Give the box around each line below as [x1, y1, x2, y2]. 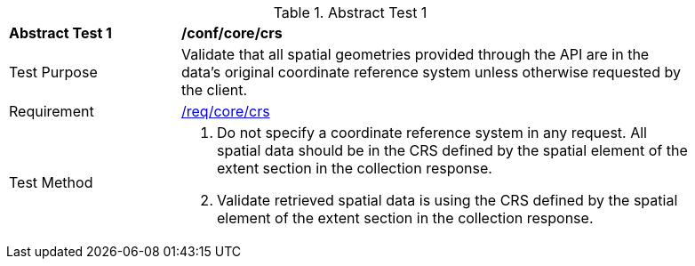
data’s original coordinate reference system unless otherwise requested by [181, 63, 681, 81]
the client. [181, 81, 248, 99]
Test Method [9, 173, 93, 191]
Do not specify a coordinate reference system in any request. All [217, 124, 647, 141]
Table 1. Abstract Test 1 [273, 4, 427, 21]
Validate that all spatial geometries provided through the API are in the [181, 45, 650, 63]
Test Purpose [9, 63, 98, 81]
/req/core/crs [181, 102, 270, 120]
